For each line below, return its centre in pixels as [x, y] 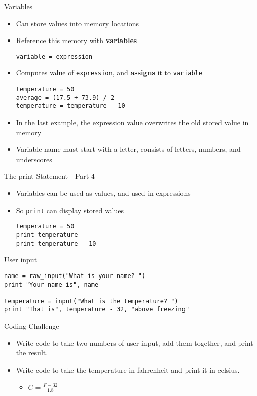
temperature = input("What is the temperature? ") [91, 301]
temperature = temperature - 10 [70, 106]
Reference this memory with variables [77, 40]
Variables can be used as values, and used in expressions [103, 193]
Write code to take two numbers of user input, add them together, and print [135, 343]
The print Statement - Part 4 [49, 176]
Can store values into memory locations [77, 23]
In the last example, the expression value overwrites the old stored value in [132, 122]
